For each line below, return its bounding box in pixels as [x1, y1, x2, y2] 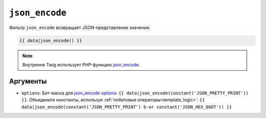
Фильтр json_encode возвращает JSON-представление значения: [9, 25, 150, 30]
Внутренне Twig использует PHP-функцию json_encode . [22, 61, 140, 67]
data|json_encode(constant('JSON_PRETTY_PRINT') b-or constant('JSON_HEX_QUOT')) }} [21, 104, 232, 110]
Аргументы [9, 77, 47, 86]
